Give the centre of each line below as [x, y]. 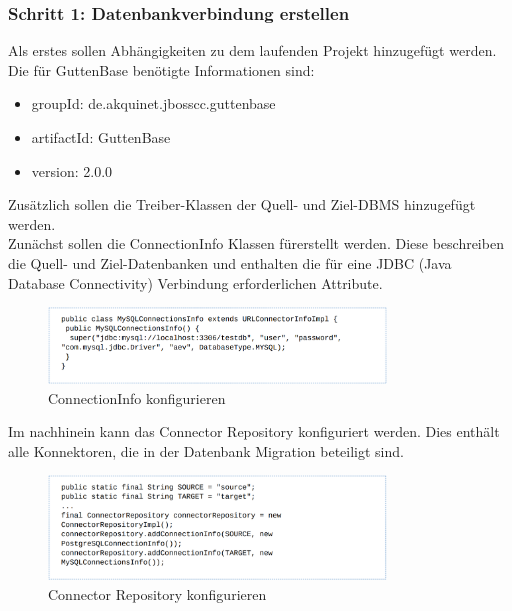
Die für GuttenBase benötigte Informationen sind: [161, 69]
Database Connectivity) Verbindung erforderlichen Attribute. [195, 282]
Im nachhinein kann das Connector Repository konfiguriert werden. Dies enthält [254, 431]
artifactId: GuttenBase [101, 137]
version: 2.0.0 [72, 170]
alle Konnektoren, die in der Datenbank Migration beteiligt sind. [206, 450]
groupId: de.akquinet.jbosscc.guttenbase [153, 103]
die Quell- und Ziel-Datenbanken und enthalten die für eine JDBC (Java [230, 262]
